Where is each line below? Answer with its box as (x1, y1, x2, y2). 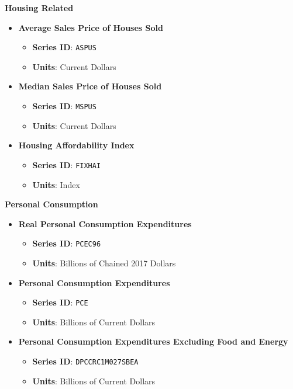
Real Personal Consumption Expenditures (18, 217, 192, 230)
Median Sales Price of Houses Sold (18, 80, 162, 92)
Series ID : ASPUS (32, 41, 96, 53)
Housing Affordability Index (18, 139, 135, 151)
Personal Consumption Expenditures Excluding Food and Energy (18, 335, 288, 348)
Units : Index (32, 178, 80, 190)
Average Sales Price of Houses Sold (18, 21, 163, 33)
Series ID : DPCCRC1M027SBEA (32, 355, 139, 367)
